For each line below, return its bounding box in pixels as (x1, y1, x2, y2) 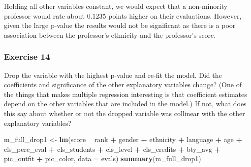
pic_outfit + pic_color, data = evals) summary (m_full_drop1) (4, 153, 201, 164)
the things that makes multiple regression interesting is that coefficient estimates (4, 89, 247, 99)
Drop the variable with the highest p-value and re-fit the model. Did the (4, 70, 222, 80)
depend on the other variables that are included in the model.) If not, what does (4, 98, 247, 109)
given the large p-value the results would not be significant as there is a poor (4, 20, 236, 30)
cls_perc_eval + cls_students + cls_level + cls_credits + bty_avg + (4, 143, 221, 154)
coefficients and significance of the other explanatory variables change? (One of (4, 79, 242, 90)
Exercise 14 (4, 50, 50, 63)
